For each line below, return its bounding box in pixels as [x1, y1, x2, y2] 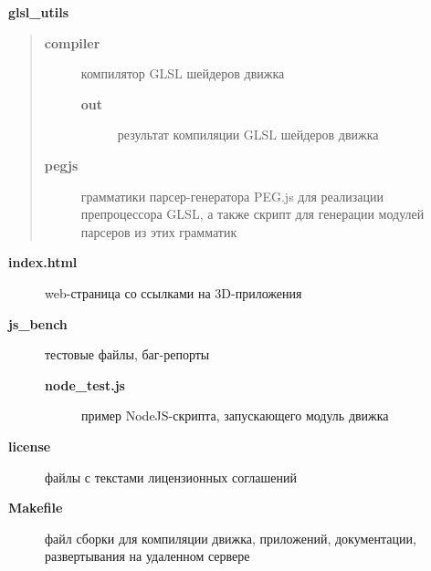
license [8, 436, 51, 455]
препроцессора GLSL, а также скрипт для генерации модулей [80, 204, 425, 223]
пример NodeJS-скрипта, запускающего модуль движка [81, 406, 389, 425]
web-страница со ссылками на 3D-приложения [45, 283, 302, 302]
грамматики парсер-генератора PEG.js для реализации [80, 186, 384, 205]
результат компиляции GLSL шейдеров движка [117, 125, 379, 144]
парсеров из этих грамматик [80, 222, 237, 241]
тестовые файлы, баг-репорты [45, 345, 210, 364]
